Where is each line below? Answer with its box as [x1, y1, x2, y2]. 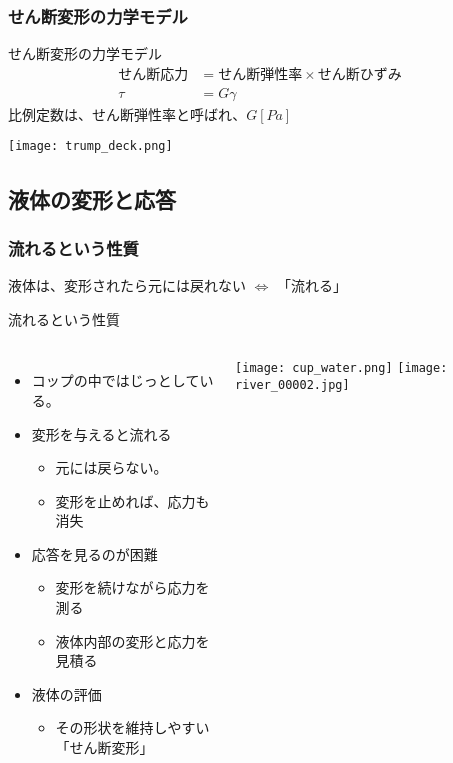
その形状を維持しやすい [55, 717, 210, 738]
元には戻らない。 [55, 457, 168, 478]
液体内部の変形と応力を [55, 630, 210, 651]
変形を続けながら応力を [55, 577, 210, 598]
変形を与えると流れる [31, 423, 172, 444]
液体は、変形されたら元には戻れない [8, 275, 246, 296]
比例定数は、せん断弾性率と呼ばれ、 [8, 103, 247, 124]
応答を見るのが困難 [31, 543, 158, 564]
